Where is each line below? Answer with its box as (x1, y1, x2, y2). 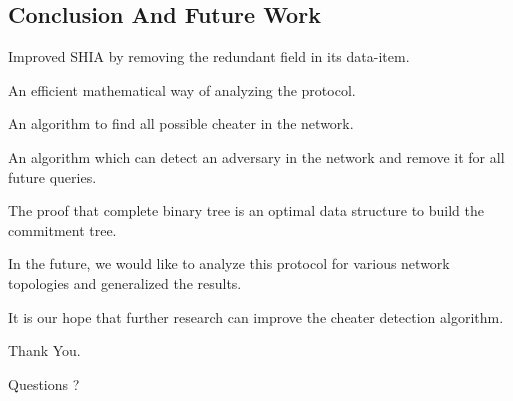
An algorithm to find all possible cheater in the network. (8, 113, 354, 134)
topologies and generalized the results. (8, 272, 242, 293)
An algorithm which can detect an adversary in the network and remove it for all (8, 146, 505, 167)
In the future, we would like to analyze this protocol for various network (8, 253, 450, 274)
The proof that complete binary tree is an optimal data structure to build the (8, 200, 484, 221)
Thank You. (8, 340, 81, 361)
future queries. (8, 166, 97, 187)
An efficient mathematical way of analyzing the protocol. (8, 79, 356, 100)
